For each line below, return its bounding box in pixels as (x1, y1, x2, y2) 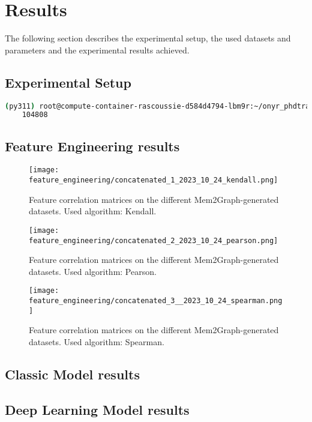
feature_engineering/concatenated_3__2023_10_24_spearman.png (29, 297, 283, 306)
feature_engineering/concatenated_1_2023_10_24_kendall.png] (29, 176, 278, 185)
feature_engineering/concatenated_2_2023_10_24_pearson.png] (29, 236, 278, 245)
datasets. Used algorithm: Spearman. (29, 336, 164, 348)
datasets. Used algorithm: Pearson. (29, 265, 157, 277)
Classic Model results (5, 365, 140, 384)
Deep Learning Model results (5, 400, 190, 418)
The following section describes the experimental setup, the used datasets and (5, 32, 291, 44)
